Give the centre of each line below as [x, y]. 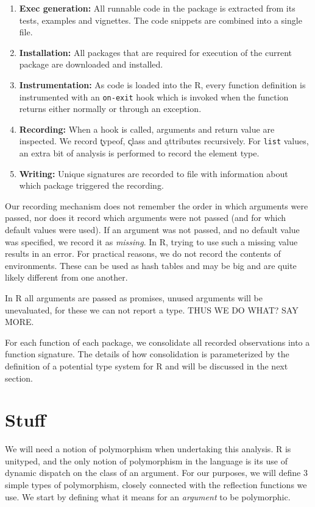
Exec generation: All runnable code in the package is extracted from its [157, 8]
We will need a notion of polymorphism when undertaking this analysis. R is [148, 449]
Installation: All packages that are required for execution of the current [155, 52]
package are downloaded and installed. [91, 64]
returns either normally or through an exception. [110, 109]
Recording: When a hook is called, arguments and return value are [147, 129]
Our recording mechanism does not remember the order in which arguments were [157, 205]
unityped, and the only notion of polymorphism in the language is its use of [146, 460]
